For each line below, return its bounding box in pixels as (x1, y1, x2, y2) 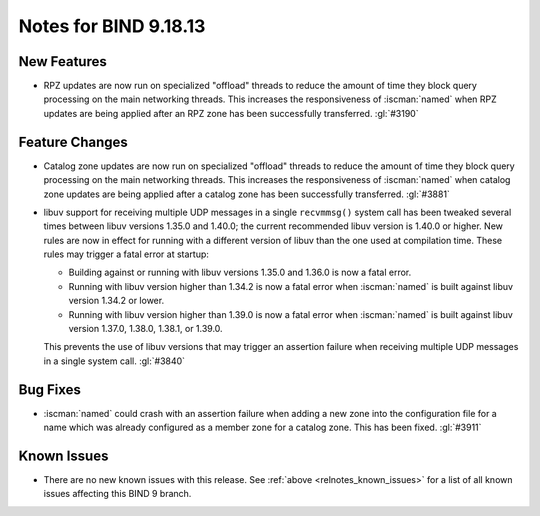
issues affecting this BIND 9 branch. (43, 488, 192, 500)
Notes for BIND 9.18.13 (18, 15, 206, 37)
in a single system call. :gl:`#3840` (43, 355, 185, 367)
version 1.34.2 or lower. (68, 295, 165, 307)
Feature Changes (18, 133, 129, 150)
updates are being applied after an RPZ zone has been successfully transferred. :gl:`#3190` (43, 107, 419, 119)
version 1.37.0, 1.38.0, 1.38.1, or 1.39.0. (68, 323, 224, 335)
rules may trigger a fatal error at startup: (43, 248, 210, 260)
